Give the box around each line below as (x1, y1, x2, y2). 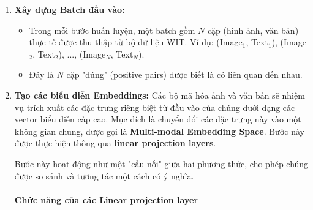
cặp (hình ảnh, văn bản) (207, 23, 299, 36)
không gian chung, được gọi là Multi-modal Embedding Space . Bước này (14, 124, 304, 137)
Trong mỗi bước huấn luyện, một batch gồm (29, 23, 195, 36)
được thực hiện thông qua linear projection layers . (14, 137, 216, 149)
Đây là (29, 68, 54, 81)
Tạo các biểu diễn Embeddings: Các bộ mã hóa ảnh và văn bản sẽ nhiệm (14, 88, 305, 101)
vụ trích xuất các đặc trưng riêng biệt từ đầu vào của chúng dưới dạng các (14, 100, 295, 113)
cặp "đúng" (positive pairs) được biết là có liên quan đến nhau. (66, 68, 303, 81)
